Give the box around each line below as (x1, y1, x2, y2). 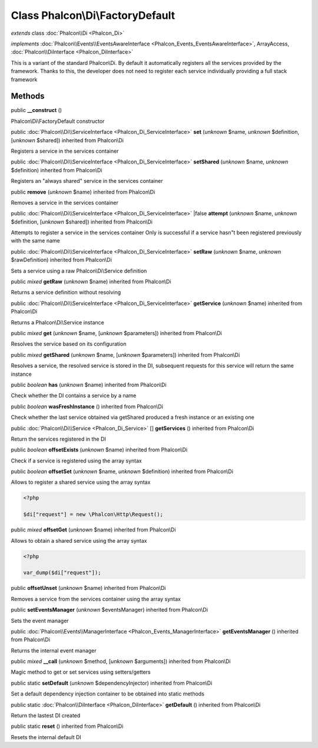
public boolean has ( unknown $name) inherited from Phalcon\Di (11, 381, 167, 388)
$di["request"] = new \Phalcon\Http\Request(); (23, 511, 163, 518)
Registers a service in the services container (11, 147, 119, 155)
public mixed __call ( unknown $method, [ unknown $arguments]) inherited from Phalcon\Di (11, 658, 231, 665)
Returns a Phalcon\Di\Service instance (11, 319, 104, 326)
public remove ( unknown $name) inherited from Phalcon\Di (11, 188, 155, 195)
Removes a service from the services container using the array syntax (11, 595, 181, 602)
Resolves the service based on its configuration (11, 340, 127, 347)
